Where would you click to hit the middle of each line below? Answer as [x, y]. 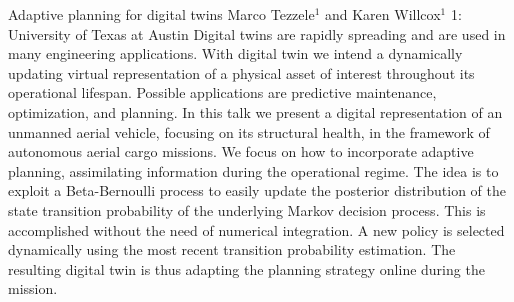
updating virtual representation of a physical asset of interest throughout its [241, 72]
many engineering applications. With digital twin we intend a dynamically [235, 53]
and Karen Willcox [382, 14]
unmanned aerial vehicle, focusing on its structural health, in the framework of [249, 131]
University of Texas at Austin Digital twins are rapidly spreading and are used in [257, 33]
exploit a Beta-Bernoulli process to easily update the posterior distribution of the [257, 190]
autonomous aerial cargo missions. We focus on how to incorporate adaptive [241, 151]
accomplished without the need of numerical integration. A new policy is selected [256, 229]
